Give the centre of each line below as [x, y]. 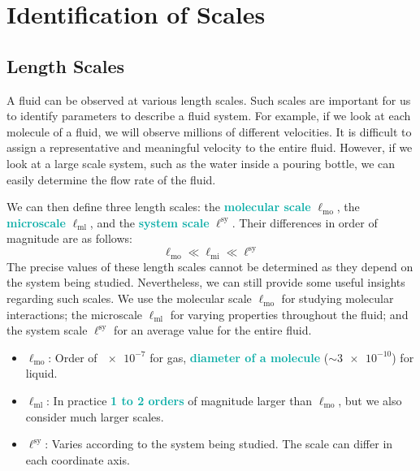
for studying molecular [338, 298]
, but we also [370, 401]
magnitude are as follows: [69, 238]
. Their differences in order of [305, 222]
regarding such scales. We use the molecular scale [129, 298]
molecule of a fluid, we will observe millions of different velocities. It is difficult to [209, 131]
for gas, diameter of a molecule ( [239, 357]
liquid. [41, 373]
